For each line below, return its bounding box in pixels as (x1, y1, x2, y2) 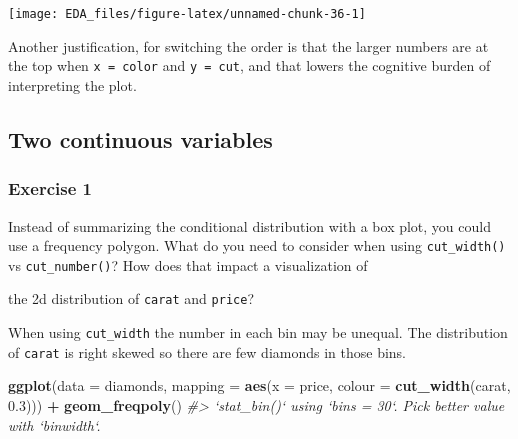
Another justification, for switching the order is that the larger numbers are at (8, 35, 489, 56)
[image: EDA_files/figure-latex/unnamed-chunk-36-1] (8, 7, 366, 21)
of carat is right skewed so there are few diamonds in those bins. (8, 341, 407, 362)
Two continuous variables (8, 123, 273, 154)
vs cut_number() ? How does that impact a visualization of (8, 254, 368, 275)
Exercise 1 (8, 176, 92, 201)
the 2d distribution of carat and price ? (8, 288, 254, 309)
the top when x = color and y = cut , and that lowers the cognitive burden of (8, 55, 491, 76)
